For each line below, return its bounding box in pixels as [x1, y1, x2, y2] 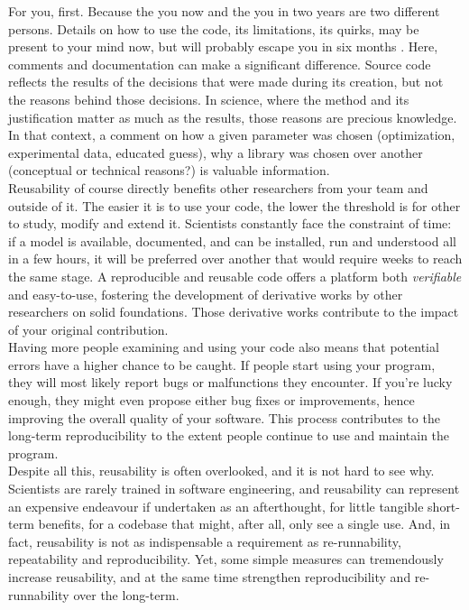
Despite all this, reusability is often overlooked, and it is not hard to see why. [8, 461, 435, 480]
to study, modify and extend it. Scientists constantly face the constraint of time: [8, 214, 452, 233]
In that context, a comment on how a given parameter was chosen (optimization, [8, 125, 455, 144]
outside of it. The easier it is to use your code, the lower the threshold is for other [8, 196, 461, 215]
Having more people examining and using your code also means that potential [8, 337, 439, 356]
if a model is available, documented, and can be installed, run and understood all [8, 231, 456, 250]
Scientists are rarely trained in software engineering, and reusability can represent [8, 479, 460, 498]
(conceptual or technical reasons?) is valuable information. [8, 161, 330, 180]
